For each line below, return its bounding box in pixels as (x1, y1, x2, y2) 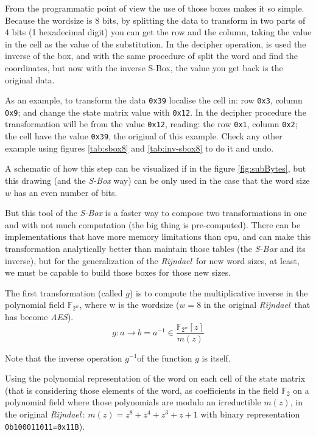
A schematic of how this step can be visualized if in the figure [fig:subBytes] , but (5, 162, 306, 175)
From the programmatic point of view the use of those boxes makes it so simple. (5, 2, 304, 14)
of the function (137, 351, 192, 364)
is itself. (202, 351, 231, 364)
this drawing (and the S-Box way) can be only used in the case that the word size (5, 173, 310, 186)
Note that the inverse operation (5, 351, 122, 364)
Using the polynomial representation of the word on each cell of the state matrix (5, 372, 306, 385)
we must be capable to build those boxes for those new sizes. (5, 266, 231, 279)
